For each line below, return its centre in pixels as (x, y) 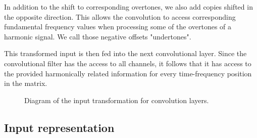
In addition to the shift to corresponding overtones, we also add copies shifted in (128, 7)
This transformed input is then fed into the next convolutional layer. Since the (125, 53)
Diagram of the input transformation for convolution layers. (117, 100)
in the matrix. (26, 83)
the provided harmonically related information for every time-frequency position (128, 73)
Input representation (59, 127)
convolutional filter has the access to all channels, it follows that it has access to (128, 63)
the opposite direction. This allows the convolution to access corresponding (120, 16)
